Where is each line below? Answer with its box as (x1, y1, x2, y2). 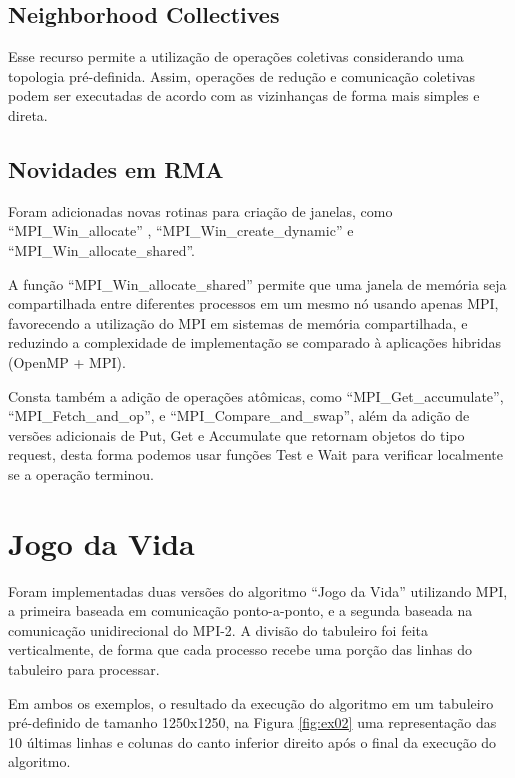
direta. (8, 104, 48, 125)
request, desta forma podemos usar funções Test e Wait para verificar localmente (8, 444, 503, 465)
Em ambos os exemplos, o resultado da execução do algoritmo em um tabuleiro (8, 692, 494, 713)
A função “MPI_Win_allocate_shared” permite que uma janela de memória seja (8, 273, 507, 294)
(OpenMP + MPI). (8, 351, 126, 372)
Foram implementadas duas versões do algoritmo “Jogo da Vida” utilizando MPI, (8, 580, 508, 601)
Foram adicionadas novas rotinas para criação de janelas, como (8, 200, 393, 221)
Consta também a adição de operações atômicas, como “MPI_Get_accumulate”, (8, 385, 504, 406)
